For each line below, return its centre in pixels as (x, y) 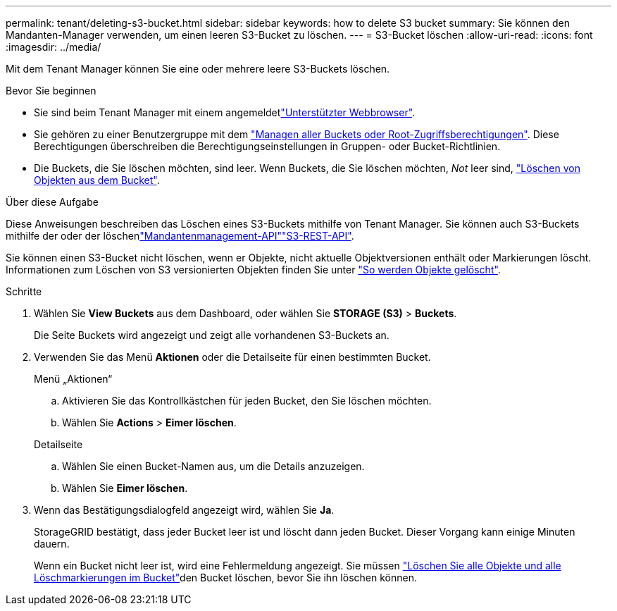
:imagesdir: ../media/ (54, 47)
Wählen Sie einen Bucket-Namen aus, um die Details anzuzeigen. (213, 466)
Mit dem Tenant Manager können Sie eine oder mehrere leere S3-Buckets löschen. (198, 69)
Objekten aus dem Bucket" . (97, 180)
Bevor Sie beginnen (51, 91)
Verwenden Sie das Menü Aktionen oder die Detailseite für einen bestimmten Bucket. (232, 357)
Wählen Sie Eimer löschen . (125, 488)
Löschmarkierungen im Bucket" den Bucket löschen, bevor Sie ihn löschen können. (225, 578)
